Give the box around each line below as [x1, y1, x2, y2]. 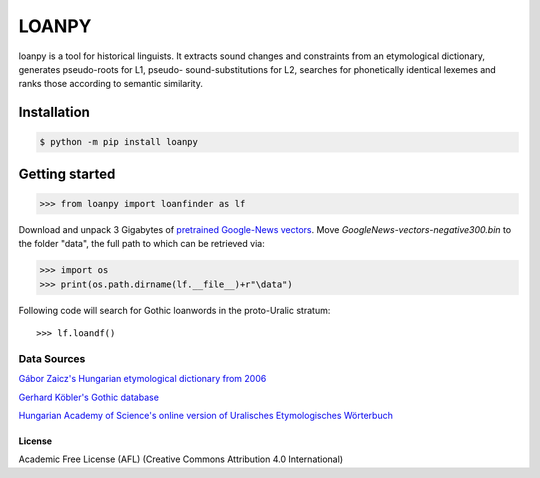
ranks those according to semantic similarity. [18, 78, 204, 90]
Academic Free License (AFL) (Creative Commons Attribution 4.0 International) [18, 453, 344, 465]
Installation [18, 104, 90, 121]
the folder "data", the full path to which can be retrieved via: [18, 238, 265, 250]
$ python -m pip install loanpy [39, 136, 199, 148]
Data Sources [18, 351, 86, 365]
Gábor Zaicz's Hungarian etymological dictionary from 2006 [18, 373, 267, 385]
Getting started [18, 165, 116, 182]
